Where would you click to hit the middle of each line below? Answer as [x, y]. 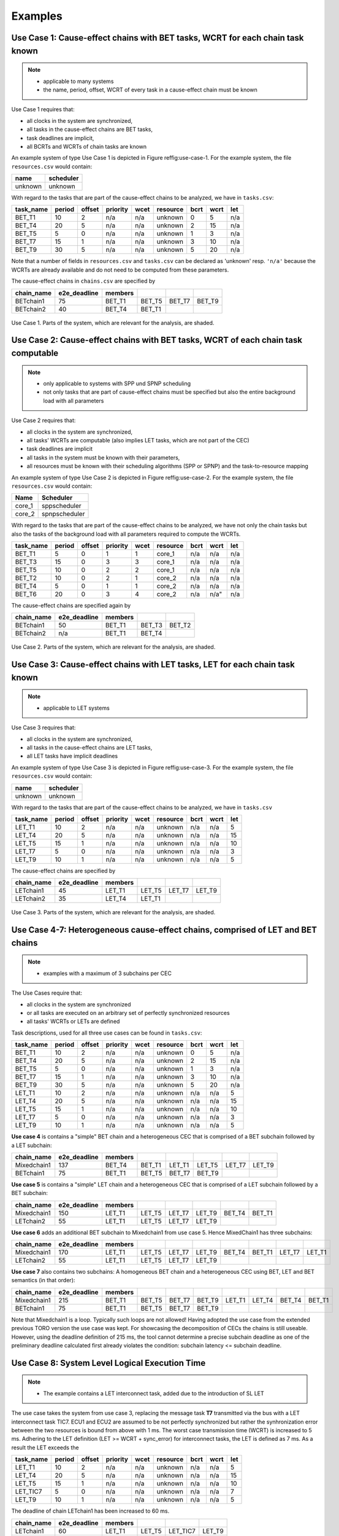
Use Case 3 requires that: [44, 727]
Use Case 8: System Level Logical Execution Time [109, 1363]
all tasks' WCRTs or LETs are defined [73, 1021]
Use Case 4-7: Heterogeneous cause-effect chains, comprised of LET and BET [164, 930]
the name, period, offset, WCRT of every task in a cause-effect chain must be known [150, 90]
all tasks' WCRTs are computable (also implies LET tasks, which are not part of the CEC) [138, 440]
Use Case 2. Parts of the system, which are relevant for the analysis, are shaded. [113, 647]
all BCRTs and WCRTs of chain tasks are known [87, 146]
